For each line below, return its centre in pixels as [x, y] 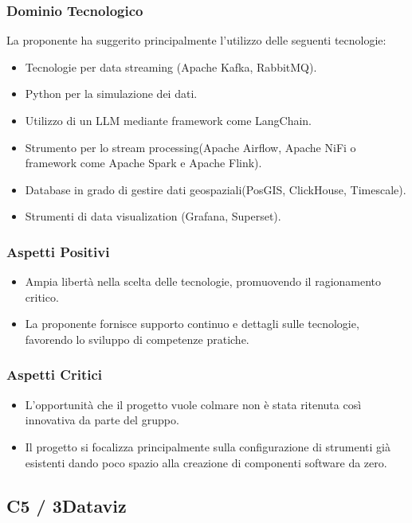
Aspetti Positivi [58, 251]
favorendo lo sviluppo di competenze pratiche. [137, 339]
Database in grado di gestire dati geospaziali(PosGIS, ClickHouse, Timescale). [216, 189]
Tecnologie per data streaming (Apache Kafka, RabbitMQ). [171, 66]
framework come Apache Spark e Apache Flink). [143, 163]
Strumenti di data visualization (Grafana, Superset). [153, 216]
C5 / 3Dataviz [67, 505]
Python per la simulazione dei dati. [111, 94]
